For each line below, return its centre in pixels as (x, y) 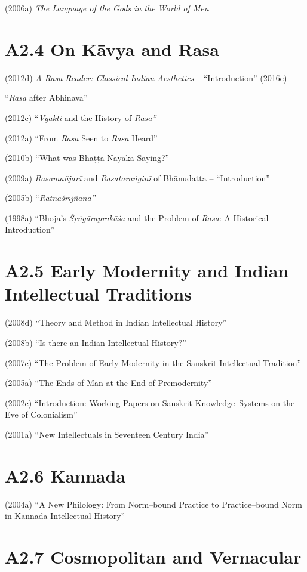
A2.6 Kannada (65, 475)
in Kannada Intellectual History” (65, 516)
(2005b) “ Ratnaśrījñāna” (50, 198)
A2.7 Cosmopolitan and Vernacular (153, 557)
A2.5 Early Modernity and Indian (147, 270)
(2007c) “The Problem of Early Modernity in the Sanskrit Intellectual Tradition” (153, 362)
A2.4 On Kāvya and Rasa (112, 49)
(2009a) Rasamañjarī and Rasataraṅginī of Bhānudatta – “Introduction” (137, 177)
